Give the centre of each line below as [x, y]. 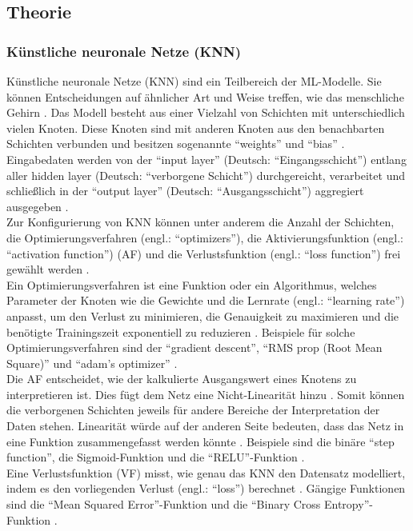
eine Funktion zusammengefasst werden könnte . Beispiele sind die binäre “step [200, 441]
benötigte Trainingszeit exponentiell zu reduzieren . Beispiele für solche [181, 331]
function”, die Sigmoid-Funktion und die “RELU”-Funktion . [156, 457]
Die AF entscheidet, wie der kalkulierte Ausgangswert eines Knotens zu [182, 379]
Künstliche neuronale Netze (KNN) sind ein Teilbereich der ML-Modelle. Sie [194, 81]
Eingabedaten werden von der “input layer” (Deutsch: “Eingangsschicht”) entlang [206, 159]
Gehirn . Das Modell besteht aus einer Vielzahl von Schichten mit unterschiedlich [206, 112]
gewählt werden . [48, 269]
